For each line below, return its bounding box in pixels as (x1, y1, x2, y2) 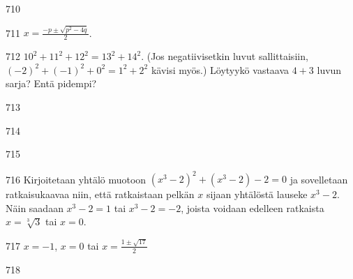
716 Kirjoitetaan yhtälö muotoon (6, 172, 147, 186)
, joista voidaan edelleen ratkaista (181, 200, 324, 215)
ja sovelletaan (290, 172, 348, 186)
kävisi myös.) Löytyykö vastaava (151, 62, 290, 77)
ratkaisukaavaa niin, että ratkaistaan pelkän (6, 187, 195, 202)
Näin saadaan (6, 200, 63, 215)
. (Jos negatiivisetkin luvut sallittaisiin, (141, 49, 308, 63)
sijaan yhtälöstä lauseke (206, 187, 308, 202)
